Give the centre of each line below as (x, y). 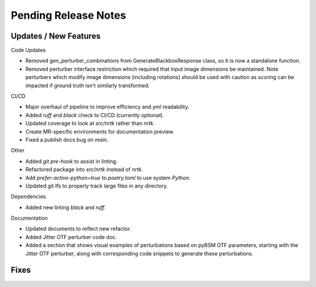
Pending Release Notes (68, 15)
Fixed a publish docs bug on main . (67, 139)
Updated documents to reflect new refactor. (78, 229)
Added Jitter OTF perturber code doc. (71, 237)
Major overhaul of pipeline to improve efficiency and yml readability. (107, 107)
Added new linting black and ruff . (66, 207)
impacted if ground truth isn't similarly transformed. (88, 86)
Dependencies (28, 197)
